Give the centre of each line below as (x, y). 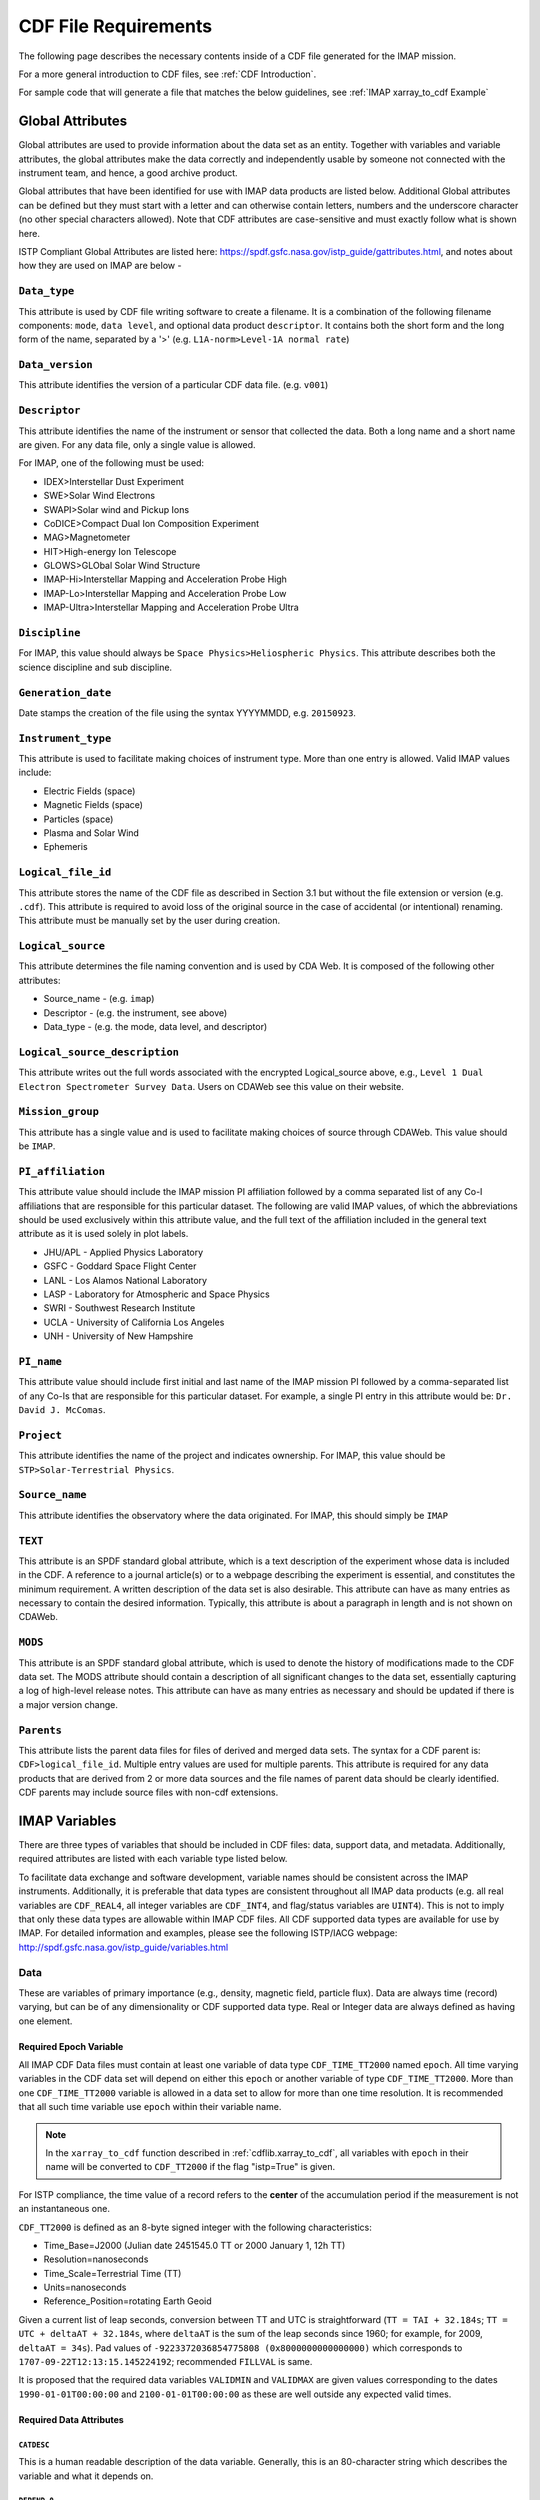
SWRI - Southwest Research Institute (119, 1308)
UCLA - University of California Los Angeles (134, 1322)
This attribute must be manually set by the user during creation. (149, 921)
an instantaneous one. (64, 2209)
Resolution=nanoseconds (96, 2259)
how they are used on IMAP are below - (100, 266)
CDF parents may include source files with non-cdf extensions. (148, 1792)
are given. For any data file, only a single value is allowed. (137, 444)
